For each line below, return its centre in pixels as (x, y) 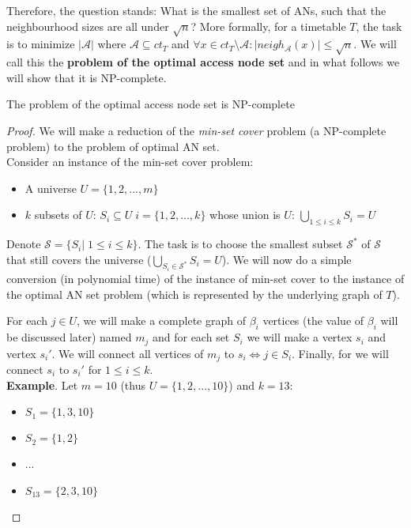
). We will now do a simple (287, 259)
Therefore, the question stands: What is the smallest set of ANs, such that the (196, 10)
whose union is (245, 215)
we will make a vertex (300, 337)
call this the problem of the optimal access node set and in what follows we (203, 62)
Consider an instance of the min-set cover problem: (130, 162)
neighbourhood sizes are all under (88, 26)
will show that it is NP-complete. (87, 77)
